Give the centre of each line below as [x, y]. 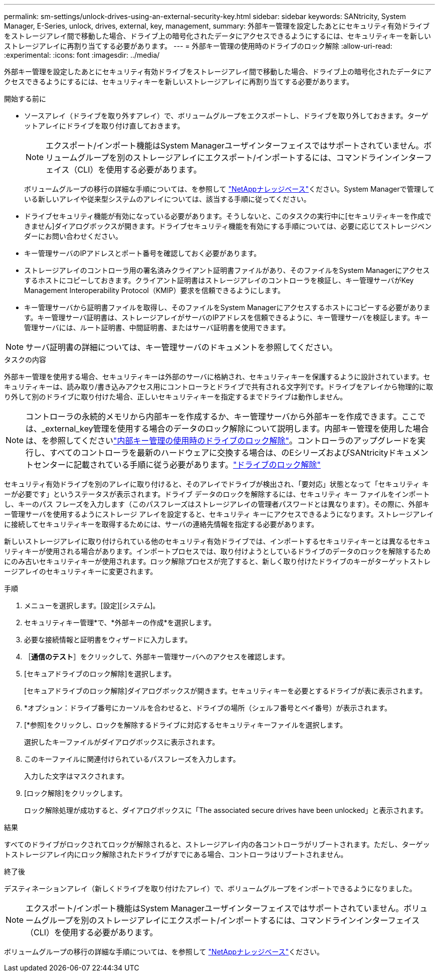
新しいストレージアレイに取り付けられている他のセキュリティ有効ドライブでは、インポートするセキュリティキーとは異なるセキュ [217, 541]
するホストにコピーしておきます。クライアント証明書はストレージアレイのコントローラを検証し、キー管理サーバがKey [219, 280]
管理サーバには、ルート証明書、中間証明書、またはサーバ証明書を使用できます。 [157, 327]
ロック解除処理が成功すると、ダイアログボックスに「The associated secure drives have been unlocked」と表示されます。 [226, 810]
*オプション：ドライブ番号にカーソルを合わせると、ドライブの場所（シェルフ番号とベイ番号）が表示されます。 [208, 708]
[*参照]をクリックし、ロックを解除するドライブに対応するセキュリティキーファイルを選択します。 [186, 725]
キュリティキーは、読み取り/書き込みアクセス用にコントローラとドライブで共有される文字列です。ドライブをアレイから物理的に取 [219, 387]
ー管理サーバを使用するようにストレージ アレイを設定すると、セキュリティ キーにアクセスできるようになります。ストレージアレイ [219, 514]
